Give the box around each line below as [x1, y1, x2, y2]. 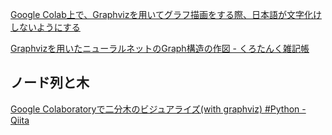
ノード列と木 [10, 74, 90, 92]
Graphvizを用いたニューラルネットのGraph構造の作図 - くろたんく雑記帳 [10, 43, 310, 54]
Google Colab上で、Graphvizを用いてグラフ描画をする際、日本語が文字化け [10, 9, 322, 20]
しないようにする [10, 21, 81, 33]
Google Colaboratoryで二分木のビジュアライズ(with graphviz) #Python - [10, 103, 307, 115]
